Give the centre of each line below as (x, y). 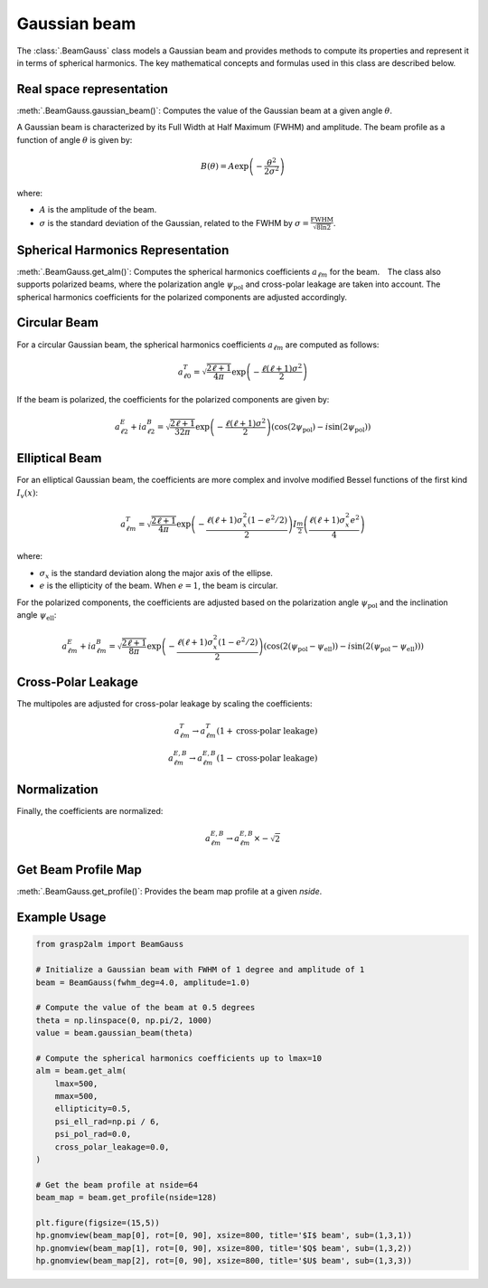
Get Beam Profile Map (79, 870)
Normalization (57, 790)
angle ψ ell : (37, 616)
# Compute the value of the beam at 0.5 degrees (145, 1008)
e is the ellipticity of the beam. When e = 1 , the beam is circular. (159, 586)
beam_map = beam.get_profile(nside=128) (126, 1198)
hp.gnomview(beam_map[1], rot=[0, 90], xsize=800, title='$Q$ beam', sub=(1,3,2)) (224, 1248)
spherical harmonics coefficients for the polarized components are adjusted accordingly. (182, 297)
